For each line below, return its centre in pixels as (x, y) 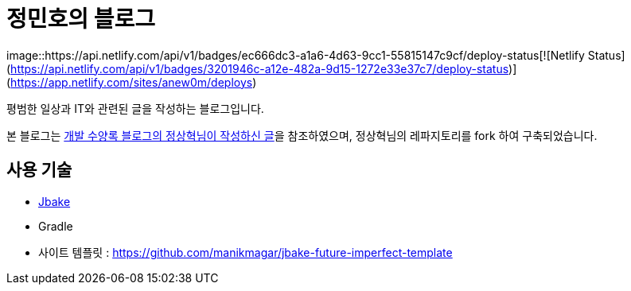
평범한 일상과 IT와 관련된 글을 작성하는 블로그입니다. (135, 108)
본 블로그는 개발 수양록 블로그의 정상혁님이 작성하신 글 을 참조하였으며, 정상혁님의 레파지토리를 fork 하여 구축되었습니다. (302, 135)
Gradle (56, 226)
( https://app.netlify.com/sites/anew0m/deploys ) (132, 82)
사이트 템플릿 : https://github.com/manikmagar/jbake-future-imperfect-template (245, 252)
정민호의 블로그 (81, 19)
